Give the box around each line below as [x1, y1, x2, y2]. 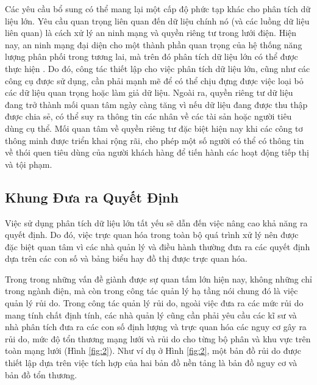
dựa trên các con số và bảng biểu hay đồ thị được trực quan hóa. [5, 252, 248, 265]
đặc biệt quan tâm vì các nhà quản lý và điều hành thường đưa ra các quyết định [5, 240, 310, 253]
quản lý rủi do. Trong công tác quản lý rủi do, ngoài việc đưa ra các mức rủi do [5, 297, 304, 309]
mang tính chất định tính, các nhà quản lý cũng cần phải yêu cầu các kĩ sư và [5, 308, 297, 321]
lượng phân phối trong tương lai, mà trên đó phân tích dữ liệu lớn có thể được [5, 50, 298, 63]
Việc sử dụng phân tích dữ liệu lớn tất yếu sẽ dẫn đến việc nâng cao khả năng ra [5, 216, 308, 229]
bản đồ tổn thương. [5, 368, 77, 381]
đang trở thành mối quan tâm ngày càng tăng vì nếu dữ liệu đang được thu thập [5, 98, 308, 110]
